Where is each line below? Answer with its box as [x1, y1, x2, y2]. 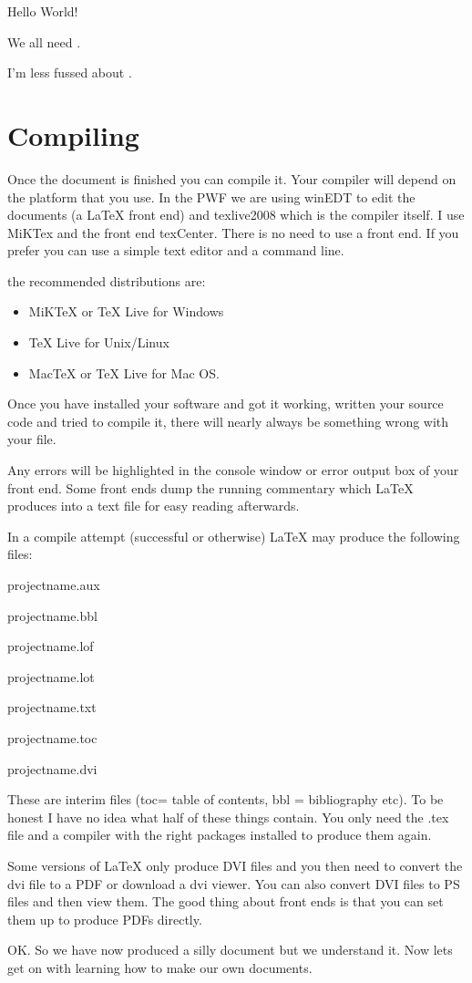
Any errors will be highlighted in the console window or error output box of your [7, 460, 459, 480]
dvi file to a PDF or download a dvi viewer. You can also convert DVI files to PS [7, 874, 460, 893]
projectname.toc [7, 728, 97, 747]
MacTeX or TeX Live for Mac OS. [28, 363, 220, 382]
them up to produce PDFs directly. [7, 909, 202, 928]
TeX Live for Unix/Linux [28, 333, 169, 352]
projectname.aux [7, 575, 100, 594]
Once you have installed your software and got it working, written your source [7, 394, 444, 413]
